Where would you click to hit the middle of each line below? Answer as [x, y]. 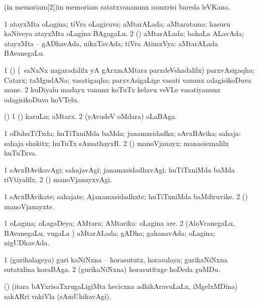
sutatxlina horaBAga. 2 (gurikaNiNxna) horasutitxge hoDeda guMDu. [112, 269]
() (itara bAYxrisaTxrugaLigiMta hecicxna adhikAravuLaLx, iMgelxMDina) [121, 286]
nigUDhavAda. [27, 243]
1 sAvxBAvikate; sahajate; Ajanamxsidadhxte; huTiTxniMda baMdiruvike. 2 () [126, 196]
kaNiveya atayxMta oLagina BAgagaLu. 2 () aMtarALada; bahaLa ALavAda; [124, 33]
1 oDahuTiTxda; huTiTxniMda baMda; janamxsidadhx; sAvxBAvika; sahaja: [122, 133]
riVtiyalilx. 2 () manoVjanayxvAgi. [58, 179]
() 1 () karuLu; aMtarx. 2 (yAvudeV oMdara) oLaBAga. [91, 116]
